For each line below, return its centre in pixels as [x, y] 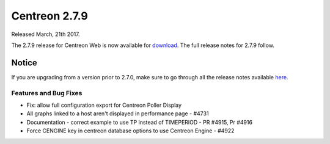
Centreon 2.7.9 [50, 16]
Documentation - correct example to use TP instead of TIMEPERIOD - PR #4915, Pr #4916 [140, 122]
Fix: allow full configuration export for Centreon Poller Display [104, 105]
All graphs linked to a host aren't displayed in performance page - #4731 [118, 113]
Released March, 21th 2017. [46, 34]
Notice [24, 63]
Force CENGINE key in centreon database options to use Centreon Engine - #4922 [130, 131]
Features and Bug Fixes [47, 93]
